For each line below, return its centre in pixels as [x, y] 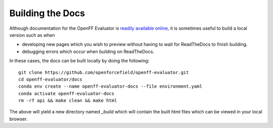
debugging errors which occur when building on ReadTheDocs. [88, 51]
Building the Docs [47, 13]
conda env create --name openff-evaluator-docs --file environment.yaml [110, 86]
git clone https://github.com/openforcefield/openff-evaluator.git [104, 72]
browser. [18, 119]
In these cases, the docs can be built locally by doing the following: [79, 61]
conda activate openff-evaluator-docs [66, 93]
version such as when [32, 35]
